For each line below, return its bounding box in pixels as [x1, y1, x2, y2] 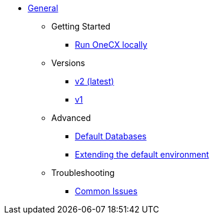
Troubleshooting [51, 168, 115, 178]
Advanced [51, 113, 91, 123]
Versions [51, 58, 85, 68]
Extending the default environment [75, 149, 209, 159]
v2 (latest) [75, 76, 114, 86]
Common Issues [75, 186, 138, 196]
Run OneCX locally [75, 40, 147, 50]
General [28, 3, 58, 13]
